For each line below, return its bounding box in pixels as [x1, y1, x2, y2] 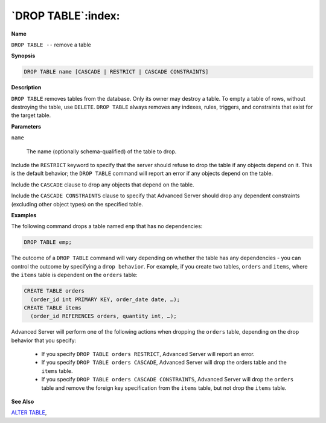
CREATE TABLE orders [24, 287, 85, 294]
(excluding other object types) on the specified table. [11, 200, 144, 208]
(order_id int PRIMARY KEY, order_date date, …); [30, 296, 181, 303]
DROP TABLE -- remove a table [11, 41, 92, 48]
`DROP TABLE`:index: [11, 9, 120, 22]
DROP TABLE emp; [24, 239, 72, 246]
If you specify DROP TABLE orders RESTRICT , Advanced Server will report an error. [41, 351, 255, 358]
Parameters [11, 122, 42, 130]
